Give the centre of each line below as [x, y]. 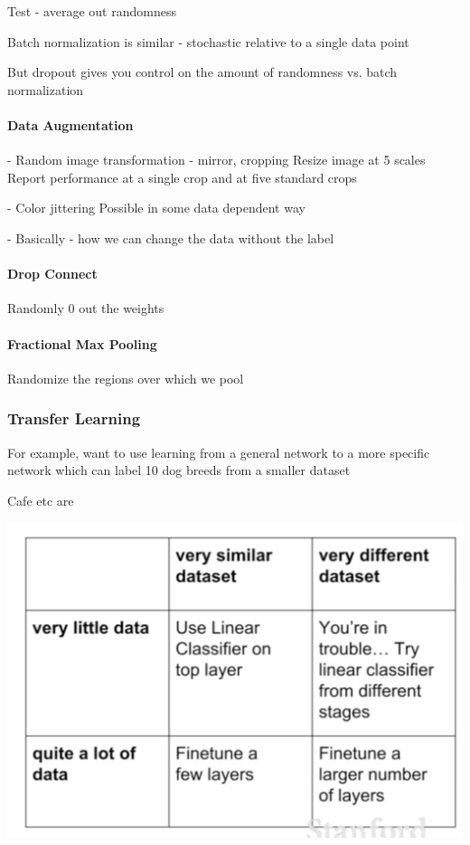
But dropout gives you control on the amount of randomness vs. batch [202, 72]
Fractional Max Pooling [82, 343]
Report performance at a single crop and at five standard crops [182, 177]
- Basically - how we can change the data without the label [171, 237]
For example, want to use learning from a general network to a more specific [219, 452]
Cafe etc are [41, 500]
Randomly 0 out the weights [86, 308]
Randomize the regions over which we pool [126, 378]
